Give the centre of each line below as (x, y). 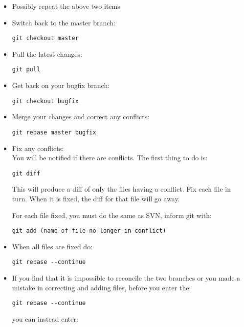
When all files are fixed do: (52, 246)
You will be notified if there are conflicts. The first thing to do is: (110, 158)
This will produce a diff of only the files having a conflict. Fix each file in (122, 189)
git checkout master (45, 38)
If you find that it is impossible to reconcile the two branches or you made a (126, 278)
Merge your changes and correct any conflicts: (81, 117)
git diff (26, 173)
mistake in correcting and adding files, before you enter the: (101, 287)
